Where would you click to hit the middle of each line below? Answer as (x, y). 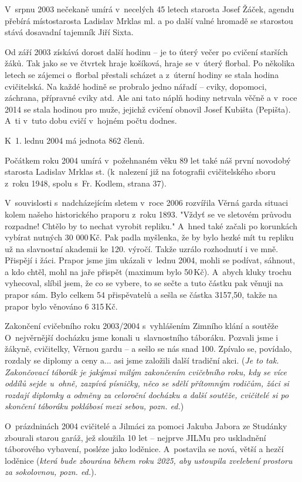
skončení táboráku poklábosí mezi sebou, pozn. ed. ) (94, 406)
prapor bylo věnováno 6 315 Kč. (61, 306)
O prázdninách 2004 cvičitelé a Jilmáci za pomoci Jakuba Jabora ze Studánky (146, 426)
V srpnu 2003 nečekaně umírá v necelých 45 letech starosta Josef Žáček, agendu (150, 9)
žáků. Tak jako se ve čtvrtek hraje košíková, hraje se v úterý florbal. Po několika (150, 63)
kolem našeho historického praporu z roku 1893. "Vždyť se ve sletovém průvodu (148, 214)
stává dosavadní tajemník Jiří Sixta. (69, 32)
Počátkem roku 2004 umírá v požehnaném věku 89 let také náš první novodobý (148, 160)
